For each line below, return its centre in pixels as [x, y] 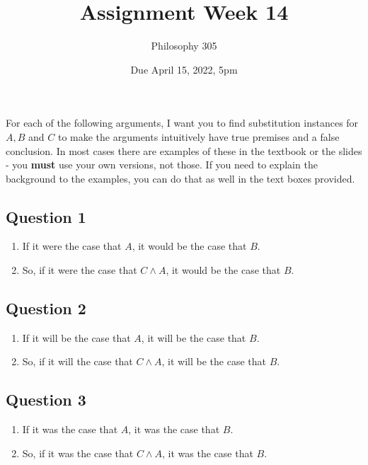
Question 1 [46, 216]
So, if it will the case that [77, 361]
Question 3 [46, 400]
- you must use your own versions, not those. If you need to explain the [162, 165]
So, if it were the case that [80, 270]
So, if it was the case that [78, 453]
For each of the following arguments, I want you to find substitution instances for [182, 123]
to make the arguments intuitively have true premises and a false [199, 136]
